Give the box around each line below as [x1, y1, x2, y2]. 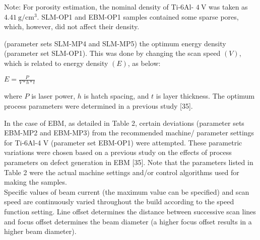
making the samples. [4, 177, 67, 187]
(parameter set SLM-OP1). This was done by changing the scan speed [4, 48, 221, 58]
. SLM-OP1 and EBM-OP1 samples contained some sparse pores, [37, 11, 239, 22]
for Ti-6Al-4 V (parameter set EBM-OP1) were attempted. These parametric [4, 137, 242, 147]
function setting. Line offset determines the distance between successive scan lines [4, 206, 256, 216]
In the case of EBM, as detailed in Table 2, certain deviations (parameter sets [4, 117, 244, 128]
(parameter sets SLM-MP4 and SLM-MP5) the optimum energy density [4, 38, 226, 48]
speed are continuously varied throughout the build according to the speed [4, 196, 234, 207]
